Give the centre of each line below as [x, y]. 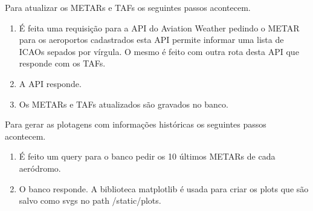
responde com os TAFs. [62, 63]
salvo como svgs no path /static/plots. [90, 200]
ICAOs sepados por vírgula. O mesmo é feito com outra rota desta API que [159, 51]
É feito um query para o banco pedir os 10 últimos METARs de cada [147, 156]
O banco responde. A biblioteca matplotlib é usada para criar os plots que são [164, 188]
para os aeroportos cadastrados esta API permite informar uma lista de [151, 40]
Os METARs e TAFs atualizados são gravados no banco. [124, 104]
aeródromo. [40, 168]
